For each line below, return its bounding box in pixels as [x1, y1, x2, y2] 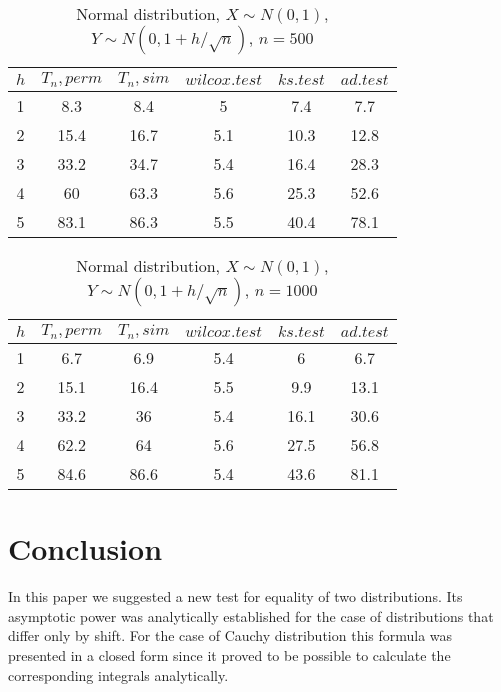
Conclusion [8, 528, 163, 569]
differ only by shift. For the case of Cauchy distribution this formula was [8, 625, 453, 646]
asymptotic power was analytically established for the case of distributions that [8, 605, 494, 626]
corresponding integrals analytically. [8, 664, 229, 685]
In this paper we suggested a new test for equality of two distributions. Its [8, 586, 463, 607]
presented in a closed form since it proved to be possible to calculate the [8, 644, 451, 665]
